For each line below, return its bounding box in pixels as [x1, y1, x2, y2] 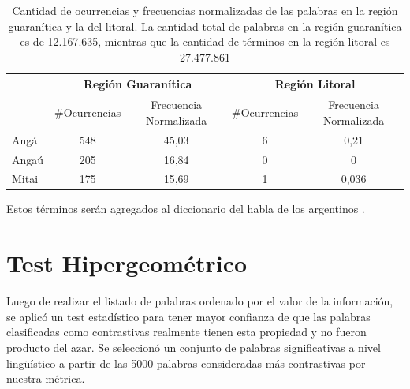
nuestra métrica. [6, 370, 85, 387]
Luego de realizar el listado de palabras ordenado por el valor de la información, [6, 293, 393, 309]
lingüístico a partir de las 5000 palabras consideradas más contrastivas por [6, 354, 366, 371]
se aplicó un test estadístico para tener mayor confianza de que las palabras [6, 308, 371, 324]
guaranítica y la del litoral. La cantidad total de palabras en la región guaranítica [8, 17, 402, 34]
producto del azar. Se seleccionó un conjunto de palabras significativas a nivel [6, 339, 381, 355]
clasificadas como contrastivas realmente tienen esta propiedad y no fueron [6, 324, 367, 340]
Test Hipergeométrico [6, 247, 248, 279]
